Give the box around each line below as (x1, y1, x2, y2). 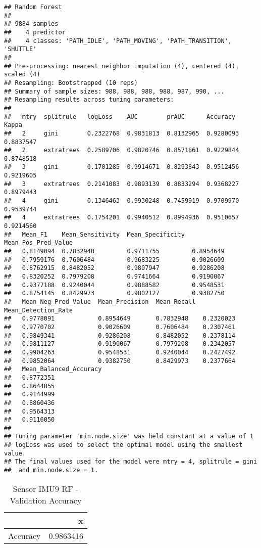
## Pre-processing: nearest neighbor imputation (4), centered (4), (4, 62, 239, 70)
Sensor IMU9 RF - (13, 482, 79, 494)
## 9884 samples (4, 20, 59, 28)
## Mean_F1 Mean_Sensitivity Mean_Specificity (4, 231, 185, 238)
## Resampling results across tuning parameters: (4, 96, 174, 104)
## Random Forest (4, 4, 62, 11)
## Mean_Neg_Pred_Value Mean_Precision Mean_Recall (4, 298, 196, 305)
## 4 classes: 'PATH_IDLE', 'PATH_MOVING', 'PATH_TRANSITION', (4, 37, 232, 44)
